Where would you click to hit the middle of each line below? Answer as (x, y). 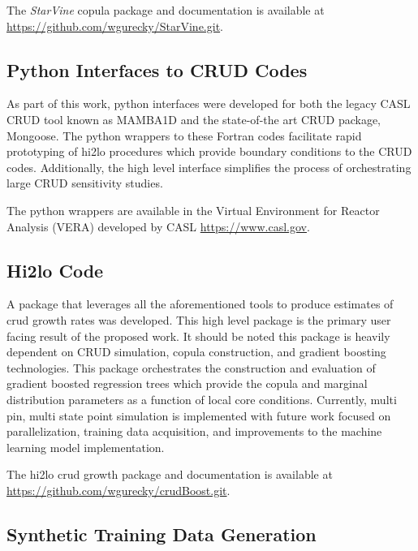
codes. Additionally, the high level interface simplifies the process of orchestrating (209, 167)
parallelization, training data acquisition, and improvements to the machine (194, 431)
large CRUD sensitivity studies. (85, 183)
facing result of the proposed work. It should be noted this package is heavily (198, 336)
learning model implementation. (86, 447)
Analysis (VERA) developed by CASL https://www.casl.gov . (158, 226)
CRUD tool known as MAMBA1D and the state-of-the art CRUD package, (194, 119)
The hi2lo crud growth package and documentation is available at (170, 474)
